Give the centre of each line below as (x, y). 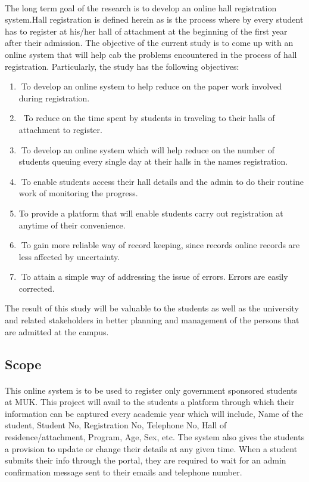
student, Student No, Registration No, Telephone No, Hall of (116, 425)
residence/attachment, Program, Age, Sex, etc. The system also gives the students (155, 437)
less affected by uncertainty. (69, 256)
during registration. (54, 98)
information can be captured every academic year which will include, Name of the (154, 413)
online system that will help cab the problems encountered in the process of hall (151, 54)
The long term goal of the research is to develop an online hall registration (141, 7)
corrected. (37, 288)
